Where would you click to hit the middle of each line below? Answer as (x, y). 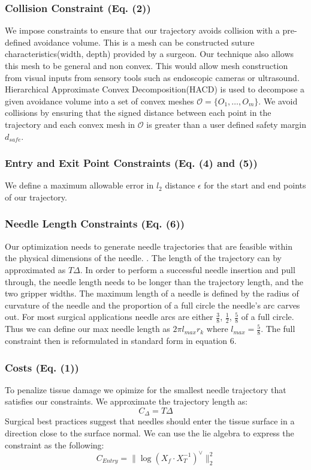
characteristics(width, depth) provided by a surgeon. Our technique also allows (150, 54)
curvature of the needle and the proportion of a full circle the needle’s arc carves (153, 305)
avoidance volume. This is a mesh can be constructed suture (144, 42)
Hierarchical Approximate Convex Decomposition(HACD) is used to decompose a (155, 89)
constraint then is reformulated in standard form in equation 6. (121, 340)
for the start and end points (255, 185)
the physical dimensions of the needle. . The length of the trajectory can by (143, 258)
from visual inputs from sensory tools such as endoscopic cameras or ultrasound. (152, 77)
